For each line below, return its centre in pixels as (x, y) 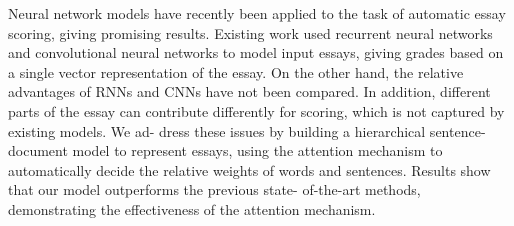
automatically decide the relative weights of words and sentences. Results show (249, 169)
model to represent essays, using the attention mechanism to (257, 150)
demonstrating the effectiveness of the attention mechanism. (192, 208)
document (38, 150)
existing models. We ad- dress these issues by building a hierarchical (217, 130)
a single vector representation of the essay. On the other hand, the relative (236, 71)
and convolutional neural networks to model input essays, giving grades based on (256, 52)
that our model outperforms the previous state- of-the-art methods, (214, 189)
